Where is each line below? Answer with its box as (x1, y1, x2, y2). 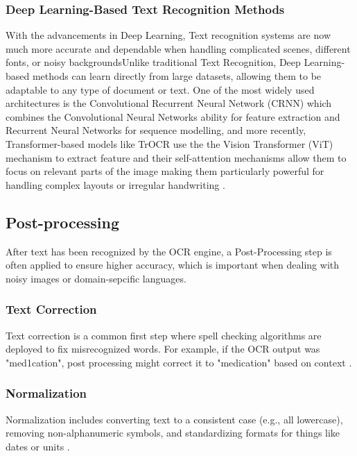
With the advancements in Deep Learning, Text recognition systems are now (6, 28, 331, 42)
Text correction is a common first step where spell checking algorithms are (6, 328, 322, 342)
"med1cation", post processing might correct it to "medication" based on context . (6, 355, 352, 369)
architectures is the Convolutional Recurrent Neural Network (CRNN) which (6, 96, 332, 110)
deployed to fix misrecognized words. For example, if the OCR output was (6, 341, 320, 356)
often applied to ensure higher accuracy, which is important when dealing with (6, 257, 340, 272)
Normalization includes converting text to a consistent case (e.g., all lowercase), (6, 412, 343, 426)
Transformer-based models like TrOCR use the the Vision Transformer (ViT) (6, 136, 333, 151)
